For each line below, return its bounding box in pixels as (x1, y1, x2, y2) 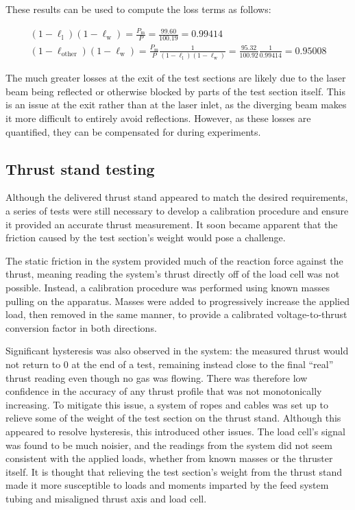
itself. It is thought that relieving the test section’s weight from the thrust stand (5, 464, 343, 478)
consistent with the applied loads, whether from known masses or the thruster (5, 451, 333, 465)
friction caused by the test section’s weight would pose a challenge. (5, 230, 286, 245)
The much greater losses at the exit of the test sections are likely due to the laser (5, 71, 346, 85)
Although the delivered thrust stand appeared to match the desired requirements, (5, 190, 348, 204)
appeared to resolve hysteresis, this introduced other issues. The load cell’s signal (5, 424, 345, 438)
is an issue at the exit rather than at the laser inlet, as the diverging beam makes (5, 97, 347, 112)
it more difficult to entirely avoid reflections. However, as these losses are (5, 111, 311, 125)
